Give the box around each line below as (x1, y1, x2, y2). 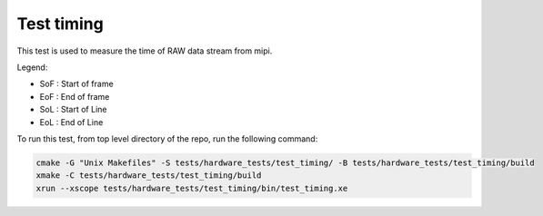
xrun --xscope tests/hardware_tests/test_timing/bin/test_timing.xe (35, 182, 348, 193)
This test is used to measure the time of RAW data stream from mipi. (16, 45, 273, 56)
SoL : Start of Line (39, 104, 107, 115)
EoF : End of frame (39, 91, 110, 102)
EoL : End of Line (39, 116, 104, 127)
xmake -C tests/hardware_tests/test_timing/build (35, 171, 262, 181)
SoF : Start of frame (39, 78, 114, 90)
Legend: (16, 62, 48, 73)
